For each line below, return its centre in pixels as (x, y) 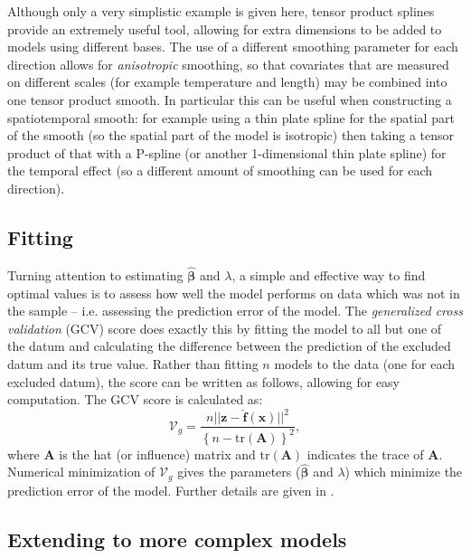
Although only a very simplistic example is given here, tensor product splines (221, 11)
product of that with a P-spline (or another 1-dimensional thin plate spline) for (227, 152)
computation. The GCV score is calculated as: (135, 399)
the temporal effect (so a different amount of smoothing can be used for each (220, 170)
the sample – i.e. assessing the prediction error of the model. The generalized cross (235, 311)
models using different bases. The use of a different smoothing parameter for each (233, 47)
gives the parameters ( (239, 472)
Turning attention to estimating (95, 274)
